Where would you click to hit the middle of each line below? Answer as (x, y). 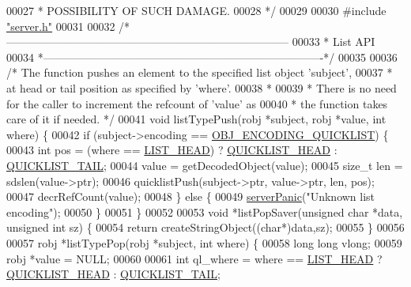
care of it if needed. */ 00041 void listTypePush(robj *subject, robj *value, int (196, 119)
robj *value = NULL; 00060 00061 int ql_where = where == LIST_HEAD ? (194, 258)
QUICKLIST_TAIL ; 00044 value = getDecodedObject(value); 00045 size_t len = (205, 165)
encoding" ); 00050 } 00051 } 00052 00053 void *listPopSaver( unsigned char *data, (205, 211)
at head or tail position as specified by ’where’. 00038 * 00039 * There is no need (202, 87)
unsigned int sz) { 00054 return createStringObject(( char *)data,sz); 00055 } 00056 (205, 227)
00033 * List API (334, 42)
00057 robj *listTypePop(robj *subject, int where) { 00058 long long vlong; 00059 (204, 242)
